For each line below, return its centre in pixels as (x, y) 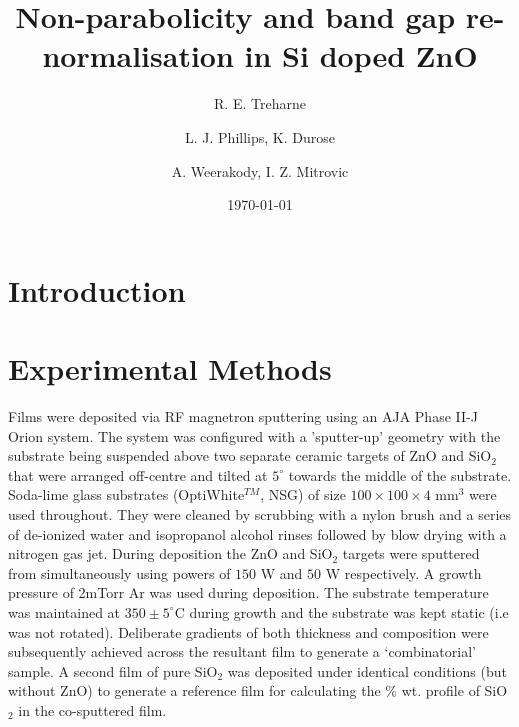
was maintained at (64, 611)
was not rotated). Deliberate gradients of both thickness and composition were (248, 631)
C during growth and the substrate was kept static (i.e (341, 611)
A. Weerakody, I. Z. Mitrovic (260, 170)
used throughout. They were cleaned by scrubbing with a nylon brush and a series (260, 513)
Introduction (97, 289)
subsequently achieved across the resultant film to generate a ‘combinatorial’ (242, 651)
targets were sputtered (411, 553)
